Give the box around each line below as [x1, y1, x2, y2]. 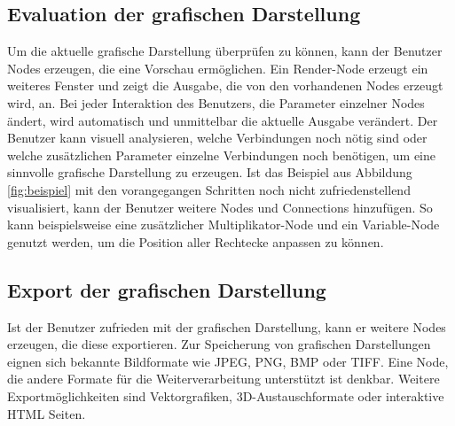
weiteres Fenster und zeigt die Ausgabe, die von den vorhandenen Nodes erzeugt [7, 76, 443, 95]
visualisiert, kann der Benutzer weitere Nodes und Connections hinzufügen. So [7, 198, 433, 216]
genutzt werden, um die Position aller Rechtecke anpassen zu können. [7, 232, 384, 251]
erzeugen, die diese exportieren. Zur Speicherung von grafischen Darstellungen [7, 335, 431, 353]
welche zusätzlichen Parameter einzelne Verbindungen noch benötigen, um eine [7, 145, 435, 164]
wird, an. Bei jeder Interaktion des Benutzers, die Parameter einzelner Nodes [7, 93, 425, 112]
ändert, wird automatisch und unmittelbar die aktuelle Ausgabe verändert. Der [7, 111, 438, 129]
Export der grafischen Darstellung [7, 275, 326, 303]
